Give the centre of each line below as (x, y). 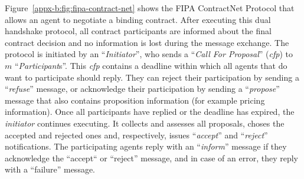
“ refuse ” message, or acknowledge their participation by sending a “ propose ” (142, 89)
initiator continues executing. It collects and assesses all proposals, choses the (145, 123)
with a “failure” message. (50, 169)
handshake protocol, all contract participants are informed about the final (138, 31)
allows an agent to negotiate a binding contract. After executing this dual (138, 19)
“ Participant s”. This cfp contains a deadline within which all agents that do (151, 65)
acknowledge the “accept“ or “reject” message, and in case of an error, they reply (151, 158)
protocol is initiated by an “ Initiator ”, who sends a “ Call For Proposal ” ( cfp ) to (149, 54)
